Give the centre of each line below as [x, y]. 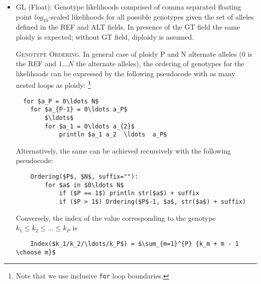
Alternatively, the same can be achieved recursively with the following [123, 150]
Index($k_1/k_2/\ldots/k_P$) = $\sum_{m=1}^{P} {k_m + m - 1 [135, 244]
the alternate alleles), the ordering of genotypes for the [160, 63]
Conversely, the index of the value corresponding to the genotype [116, 218]
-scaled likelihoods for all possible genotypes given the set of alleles [151, 16]
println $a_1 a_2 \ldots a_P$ [113, 135]
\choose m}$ [36, 252]
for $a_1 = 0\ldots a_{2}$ [90, 126]
